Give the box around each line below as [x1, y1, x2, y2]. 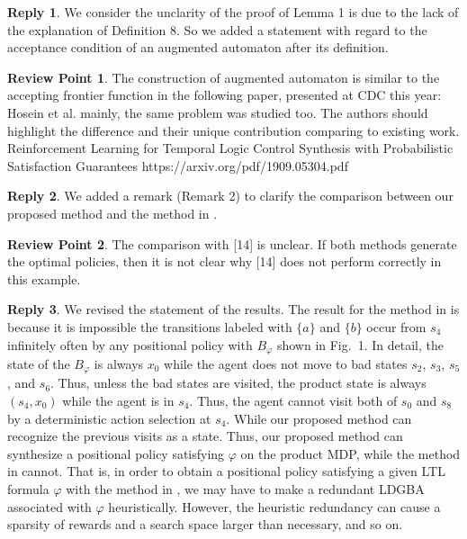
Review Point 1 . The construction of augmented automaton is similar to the [7, 67, 440, 86]
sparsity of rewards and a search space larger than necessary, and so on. [7, 515, 403, 534]
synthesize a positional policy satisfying [7, 444, 225, 463]
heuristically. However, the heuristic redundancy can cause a [108, 497, 441, 516]
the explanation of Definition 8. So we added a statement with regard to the [7, 20, 427, 39]
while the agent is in [62, 391, 175, 409]
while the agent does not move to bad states [164, 354, 408, 373]
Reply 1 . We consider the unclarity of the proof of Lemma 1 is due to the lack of [7, 3, 459, 21]
